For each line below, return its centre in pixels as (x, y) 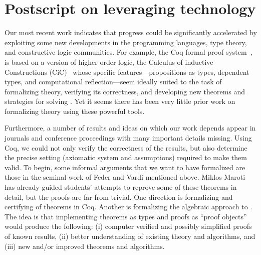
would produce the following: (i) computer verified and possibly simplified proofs (128, 226)
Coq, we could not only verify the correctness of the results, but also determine (126, 147)
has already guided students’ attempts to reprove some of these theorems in (121, 187)
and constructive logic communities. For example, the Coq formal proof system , (128, 52)
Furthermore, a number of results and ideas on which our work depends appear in (130, 128)
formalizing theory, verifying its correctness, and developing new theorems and (125, 91)
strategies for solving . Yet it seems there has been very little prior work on (120, 101)
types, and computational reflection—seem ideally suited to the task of (113, 82)
